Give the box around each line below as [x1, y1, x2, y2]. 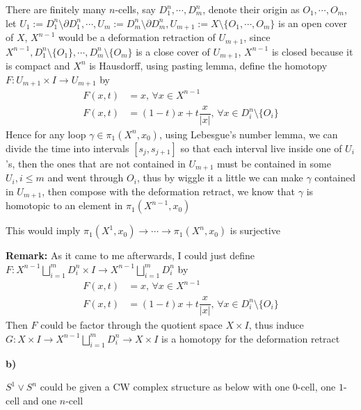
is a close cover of [136, 44, 210, 58]
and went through [47, 170, 124, 185]
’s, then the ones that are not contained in [6, 156, 186, 170]
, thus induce [248, 318, 304, 332]
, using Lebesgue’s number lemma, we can [159, 126, 338, 141]
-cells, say [115, 2, 156, 16]
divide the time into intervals [6, 140, 129, 155]
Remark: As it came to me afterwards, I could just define [6, 248, 255, 263]
